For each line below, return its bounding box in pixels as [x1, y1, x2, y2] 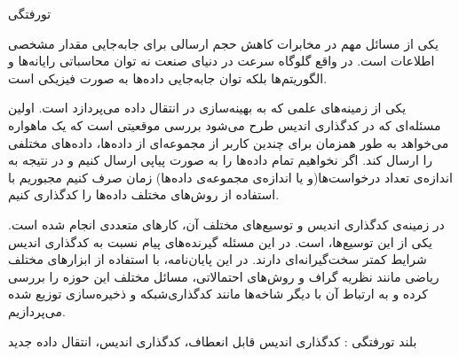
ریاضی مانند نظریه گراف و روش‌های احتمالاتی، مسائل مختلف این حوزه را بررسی [8, 267, 439, 285]
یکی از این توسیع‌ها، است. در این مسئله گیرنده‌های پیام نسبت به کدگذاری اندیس [8, 232, 432, 251]
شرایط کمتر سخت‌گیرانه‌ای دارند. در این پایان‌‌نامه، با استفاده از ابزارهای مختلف [8, 250, 427, 268]
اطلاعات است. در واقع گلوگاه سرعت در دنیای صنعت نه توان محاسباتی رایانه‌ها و [8, 51, 435, 70]
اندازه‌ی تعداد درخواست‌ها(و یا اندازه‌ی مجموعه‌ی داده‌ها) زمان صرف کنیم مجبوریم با [8, 167, 453, 186]
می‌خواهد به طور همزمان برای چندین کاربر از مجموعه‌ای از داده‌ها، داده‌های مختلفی [8, 133, 449, 151]
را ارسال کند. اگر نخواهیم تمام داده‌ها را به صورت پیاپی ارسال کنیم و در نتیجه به [8, 151, 433, 169]
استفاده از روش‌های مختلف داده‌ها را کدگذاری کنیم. [8, 185, 280, 204]
